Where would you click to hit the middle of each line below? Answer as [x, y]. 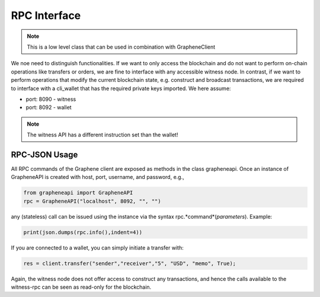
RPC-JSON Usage [44, 154]
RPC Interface [46, 15]
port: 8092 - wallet [49, 107]
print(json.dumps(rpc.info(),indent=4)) [83, 232]
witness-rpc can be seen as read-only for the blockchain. [81, 287]
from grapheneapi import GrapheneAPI [78, 193]
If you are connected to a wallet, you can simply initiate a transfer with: [97, 247]
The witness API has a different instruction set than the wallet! [103, 135]
